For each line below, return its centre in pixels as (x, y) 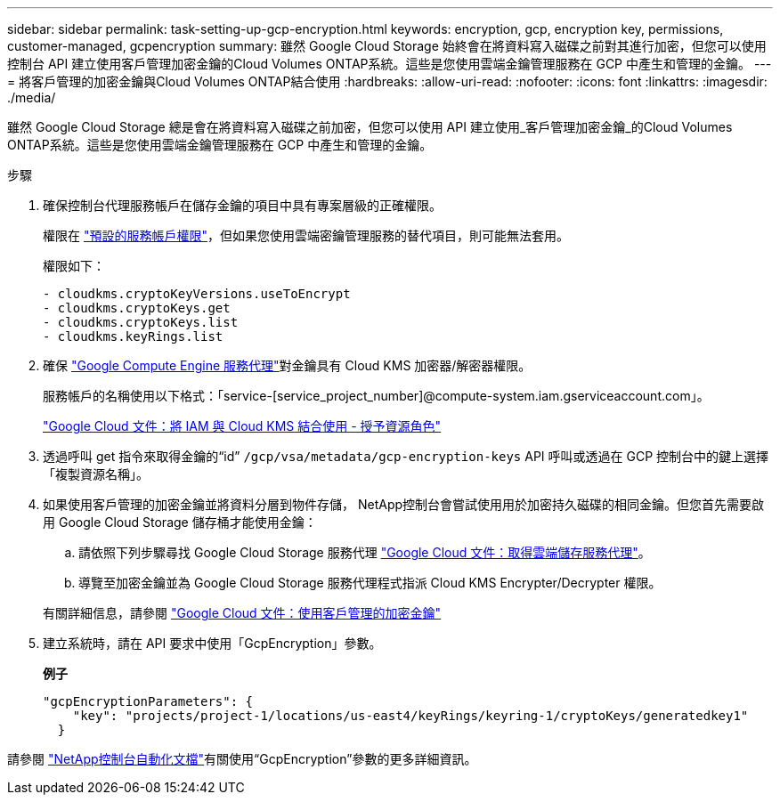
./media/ (32, 97)
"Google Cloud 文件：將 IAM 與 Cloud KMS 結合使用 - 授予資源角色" (242, 426)
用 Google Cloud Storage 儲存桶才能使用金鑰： (180, 522)
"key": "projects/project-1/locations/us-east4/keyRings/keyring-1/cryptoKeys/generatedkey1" (410, 716)
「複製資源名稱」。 (96, 474)
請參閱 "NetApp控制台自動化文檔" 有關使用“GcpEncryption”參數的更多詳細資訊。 (242, 759)
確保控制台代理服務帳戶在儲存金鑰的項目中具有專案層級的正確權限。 (242, 205)
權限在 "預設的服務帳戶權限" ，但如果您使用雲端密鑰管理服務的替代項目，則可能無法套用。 (306, 235)
